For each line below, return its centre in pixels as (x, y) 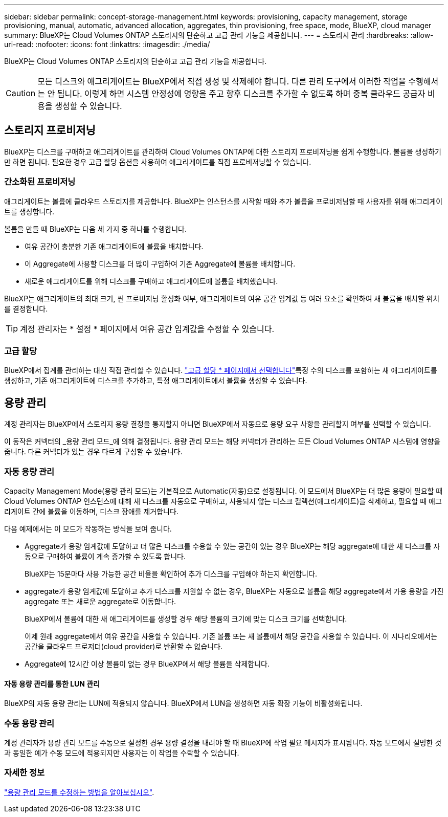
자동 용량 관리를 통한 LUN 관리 (52, 683)
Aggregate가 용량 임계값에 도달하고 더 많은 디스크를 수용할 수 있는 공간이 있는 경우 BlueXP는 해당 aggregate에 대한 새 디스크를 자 (232, 546)
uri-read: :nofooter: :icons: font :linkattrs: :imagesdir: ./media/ (107, 44)
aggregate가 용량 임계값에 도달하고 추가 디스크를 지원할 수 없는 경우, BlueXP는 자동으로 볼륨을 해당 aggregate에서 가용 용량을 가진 (234, 591)
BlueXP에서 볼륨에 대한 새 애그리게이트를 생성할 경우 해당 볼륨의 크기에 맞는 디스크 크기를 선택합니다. (186, 619)
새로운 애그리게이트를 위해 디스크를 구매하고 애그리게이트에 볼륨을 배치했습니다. (151, 281)
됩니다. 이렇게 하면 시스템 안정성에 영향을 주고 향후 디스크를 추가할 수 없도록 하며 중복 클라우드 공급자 (241, 94)
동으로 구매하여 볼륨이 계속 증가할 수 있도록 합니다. (105, 556)
